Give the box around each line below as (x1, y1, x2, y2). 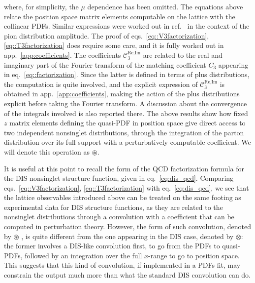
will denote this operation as (4, 146, 90, 157)
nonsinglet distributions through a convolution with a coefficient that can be (4, 211, 234, 222)
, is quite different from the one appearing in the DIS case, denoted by (21, 231, 234, 241)
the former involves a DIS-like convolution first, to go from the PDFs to (4, 241, 220, 251)
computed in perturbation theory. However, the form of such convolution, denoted (4, 221, 251, 232)
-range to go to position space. (148, 250, 240, 260)
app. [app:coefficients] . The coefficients (4, 49, 121, 60)
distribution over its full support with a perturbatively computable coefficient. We (4, 137, 251, 147)
